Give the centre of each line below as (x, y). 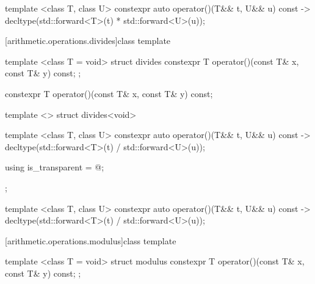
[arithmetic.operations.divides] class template (88, 41)
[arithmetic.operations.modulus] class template (91, 240)
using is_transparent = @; (55, 167)
